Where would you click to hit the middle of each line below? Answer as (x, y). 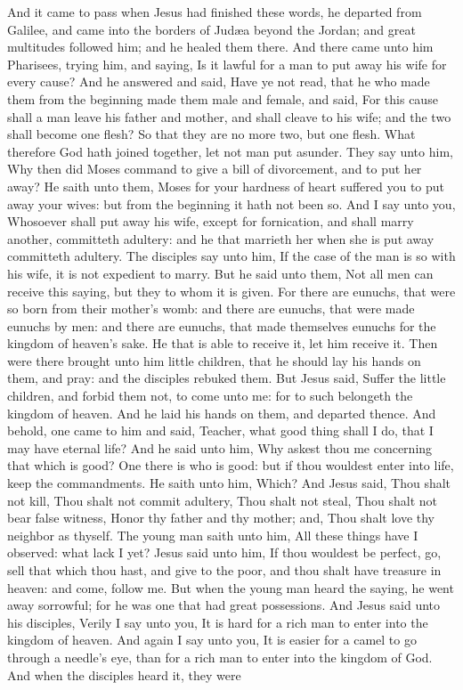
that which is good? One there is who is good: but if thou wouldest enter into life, (231, 465)
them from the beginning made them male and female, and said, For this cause (223, 98)
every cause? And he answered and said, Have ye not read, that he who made (219, 81)
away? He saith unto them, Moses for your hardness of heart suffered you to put (226, 186)
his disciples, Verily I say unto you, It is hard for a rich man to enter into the (218, 622)
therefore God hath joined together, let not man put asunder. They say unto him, (230, 151)
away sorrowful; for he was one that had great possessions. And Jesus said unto (224, 605)
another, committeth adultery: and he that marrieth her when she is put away (221, 238)
